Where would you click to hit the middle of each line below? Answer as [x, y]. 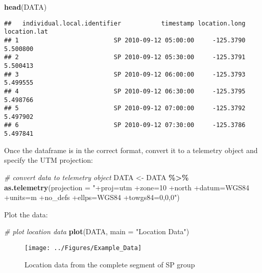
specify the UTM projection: [49, 160]
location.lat [26, 32]
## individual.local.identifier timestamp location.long [125, 23]
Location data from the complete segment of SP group [110, 264]
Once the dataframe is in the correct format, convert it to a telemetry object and [131, 150]
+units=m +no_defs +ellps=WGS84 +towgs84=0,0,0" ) [92, 197]
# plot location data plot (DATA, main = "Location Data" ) [97, 231]
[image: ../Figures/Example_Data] [83, 248]
